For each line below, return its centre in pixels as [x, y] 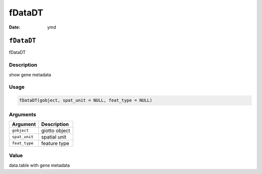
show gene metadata [30, 75]
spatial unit [54, 137]
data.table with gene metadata [40, 165]
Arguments [23, 114]
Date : [15, 27]
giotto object [56, 130]
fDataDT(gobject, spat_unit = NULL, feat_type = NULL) [86, 100]
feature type [56, 143]
